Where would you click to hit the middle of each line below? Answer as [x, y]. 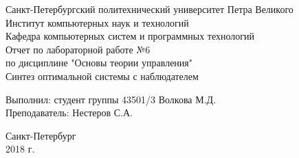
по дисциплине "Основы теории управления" [99, 63]
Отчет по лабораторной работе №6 [78, 49]
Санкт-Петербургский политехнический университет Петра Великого [149, 9]
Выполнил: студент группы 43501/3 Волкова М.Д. [111, 99]
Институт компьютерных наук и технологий [97, 22]
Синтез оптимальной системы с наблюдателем [102, 76]
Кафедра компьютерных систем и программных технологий [130, 36]
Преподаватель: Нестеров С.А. [69, 113]
